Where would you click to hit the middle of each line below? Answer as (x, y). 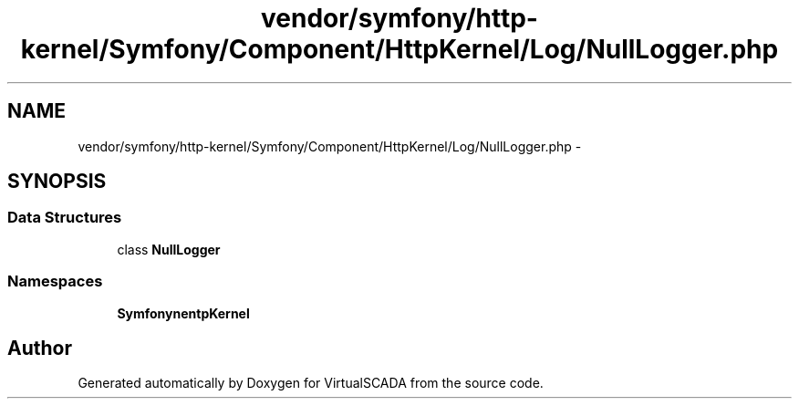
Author (40, 348)
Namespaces (55, 281)
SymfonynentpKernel (183, 313)
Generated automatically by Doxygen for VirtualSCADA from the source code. (311, 383)
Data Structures (65, 218)
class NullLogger (169, 249)
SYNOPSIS (57, 182)
